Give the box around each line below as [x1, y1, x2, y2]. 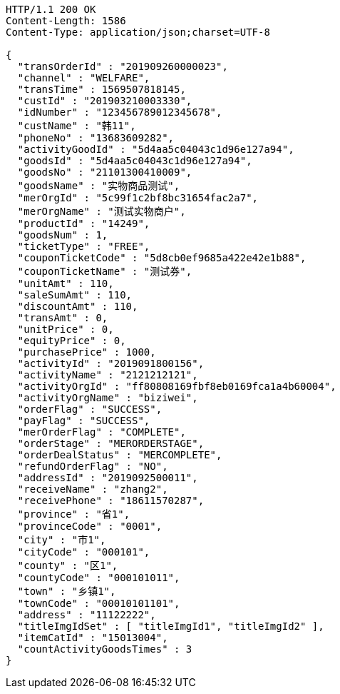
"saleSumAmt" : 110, [17, 289, 133, 301]
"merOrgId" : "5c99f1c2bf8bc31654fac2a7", [17, 192, 259, 203]
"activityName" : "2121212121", [17, 369, 198, 381]
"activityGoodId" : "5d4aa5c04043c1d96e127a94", [17, 144, 294, 155]
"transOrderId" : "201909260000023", [17, 61, 228, 72]
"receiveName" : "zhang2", [17, 483, 168, 495]
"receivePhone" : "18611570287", [17, 495, 205, 506]
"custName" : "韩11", [17, 120, 136, 131]
